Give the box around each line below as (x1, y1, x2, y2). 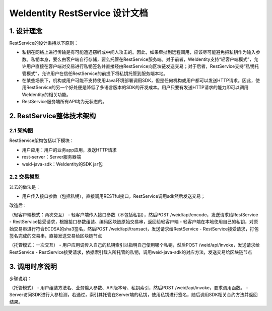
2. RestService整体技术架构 (9, 112, 96, 120)
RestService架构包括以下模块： (9, 137, 74, 143)
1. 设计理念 (9, 27, 43, 35)
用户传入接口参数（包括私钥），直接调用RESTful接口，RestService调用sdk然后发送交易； (22, 193, 206, 199)
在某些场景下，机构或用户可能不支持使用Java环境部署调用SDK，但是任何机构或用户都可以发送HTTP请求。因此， (22, 77, 256, 84)
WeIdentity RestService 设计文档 (9, 8, 148, 19)
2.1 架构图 (9, 127, 33, 134)
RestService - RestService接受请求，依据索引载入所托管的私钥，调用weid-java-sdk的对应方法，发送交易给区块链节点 (9, 249, 252, 255)
